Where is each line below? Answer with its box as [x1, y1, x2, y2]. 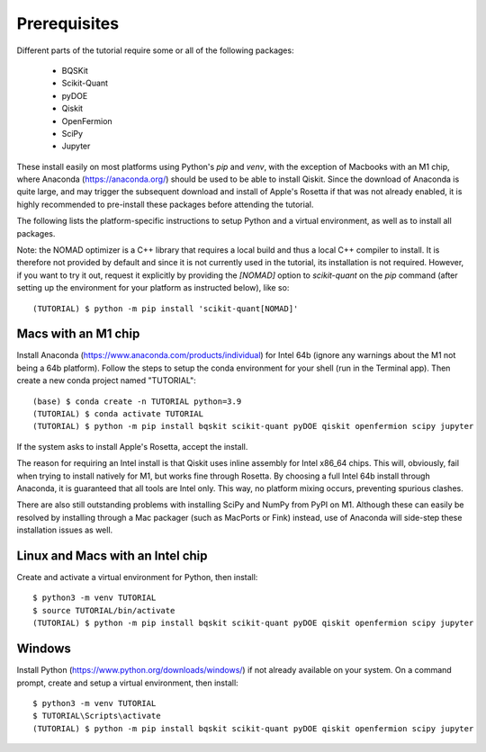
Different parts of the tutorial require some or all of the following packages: [16, 45, 294, 56]
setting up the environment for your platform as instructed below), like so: [16, 282, 290, 293]
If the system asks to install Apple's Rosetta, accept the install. [16, 441, 248, 452]
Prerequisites [16, 13, 120, 33]
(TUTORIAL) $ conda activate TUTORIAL [32, 409, 204, 419]
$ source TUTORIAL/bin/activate [32, 605, 175, 615]
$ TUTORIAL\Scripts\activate [32, 711, 161, 721]
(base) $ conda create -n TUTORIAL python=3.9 [32, 396, 242, 407]
